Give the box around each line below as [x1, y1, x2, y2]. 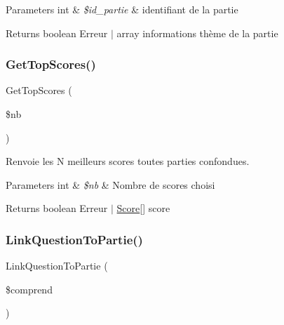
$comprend [6, 281, 53, 296]
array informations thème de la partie [116, 25, 278, 40]
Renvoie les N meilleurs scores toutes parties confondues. [6, 154, 250, 168]
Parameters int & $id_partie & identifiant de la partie [6, 2, 238, 16]
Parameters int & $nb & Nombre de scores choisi [6, 177, 215, 192]
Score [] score [116, 201, 170, 215]
